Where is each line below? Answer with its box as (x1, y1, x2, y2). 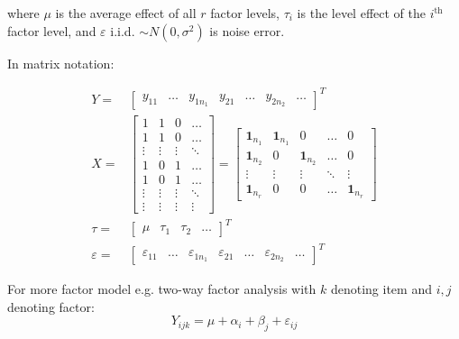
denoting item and (330, 279, 432, 298)
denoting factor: (7, 297, 95, 316)
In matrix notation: (7, 53, 115, 72)
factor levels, (210, 4, 280, 22)
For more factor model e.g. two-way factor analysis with (7, 279, 317, 298)
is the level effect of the (297, 4, 426, 22)
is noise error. (209, 21, 285, 40)
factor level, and (7, 21, 96, 40)
